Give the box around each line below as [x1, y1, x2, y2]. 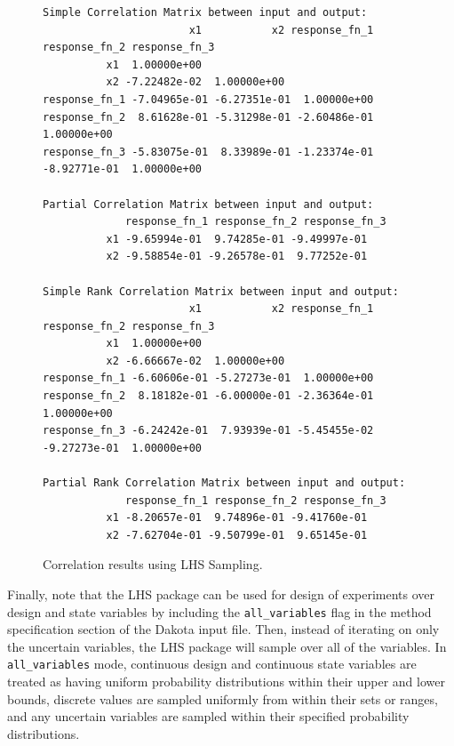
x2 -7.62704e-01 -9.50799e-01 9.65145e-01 [106, 528, 368, 541]
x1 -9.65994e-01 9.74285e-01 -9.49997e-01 [106, 232, 368, 245]
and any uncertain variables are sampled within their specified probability [7, 707, 410, 726]
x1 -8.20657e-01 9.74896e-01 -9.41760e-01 [106, 511, 368, 525]
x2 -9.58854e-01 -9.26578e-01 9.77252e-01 [106, 250, 368, 263]
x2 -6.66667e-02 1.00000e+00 [106, 354, 285, 367]
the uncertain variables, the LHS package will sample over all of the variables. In [7, 637, 447, 655]
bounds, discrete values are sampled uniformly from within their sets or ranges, [7, 689, 438, 708]
